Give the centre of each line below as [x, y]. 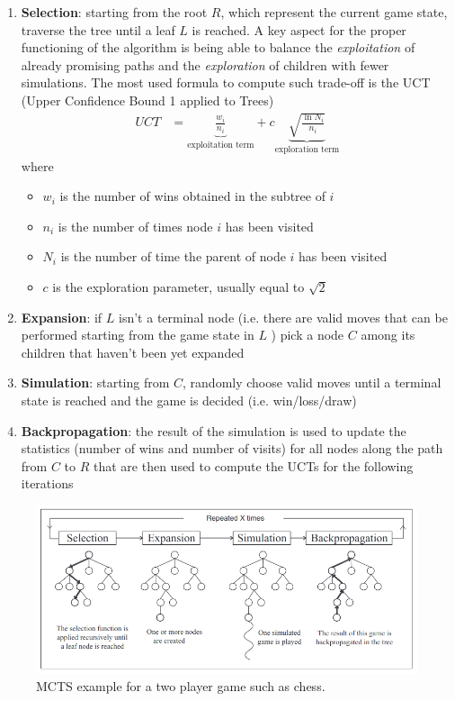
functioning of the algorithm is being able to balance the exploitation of [218, 47]
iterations [47, 483]
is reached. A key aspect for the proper [299, 29]
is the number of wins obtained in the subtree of [192, 196]
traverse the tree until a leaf [98, 29]
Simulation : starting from [95, 382]
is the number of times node [135, 226]
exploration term [307, 150]
